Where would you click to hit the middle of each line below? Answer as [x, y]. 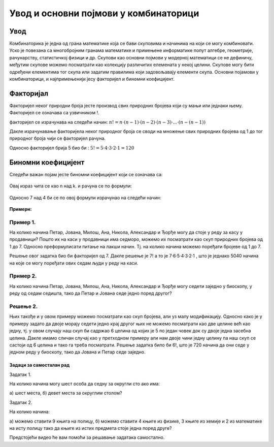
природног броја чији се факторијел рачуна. [58, 138]
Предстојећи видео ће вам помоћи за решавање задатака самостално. [87, 437]
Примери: [21, 209]
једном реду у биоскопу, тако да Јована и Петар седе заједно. [77, 352]
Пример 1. [23, 222]
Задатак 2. [21, 402]
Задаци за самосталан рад [40, 365]
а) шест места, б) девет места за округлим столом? [66, 393]
